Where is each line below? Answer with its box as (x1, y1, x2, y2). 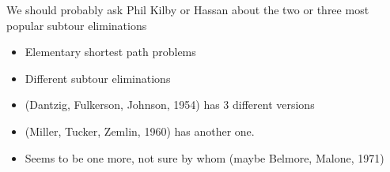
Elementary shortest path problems (25, 43, 196, 60)
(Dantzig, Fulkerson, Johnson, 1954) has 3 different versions (25, 96, 315, 113)
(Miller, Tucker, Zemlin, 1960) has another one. (25, 122, 255, 139)
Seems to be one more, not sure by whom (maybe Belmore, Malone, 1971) (25, 149, 384, 166)
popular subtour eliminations (6, 17, 147, 33)
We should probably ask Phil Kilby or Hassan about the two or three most (6, 2, 369, 17)
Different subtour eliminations (25, 69, 171, 86)
